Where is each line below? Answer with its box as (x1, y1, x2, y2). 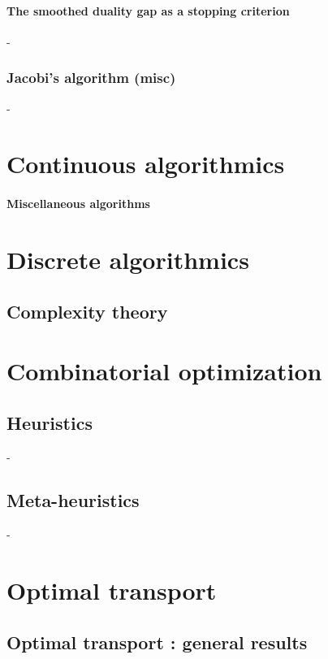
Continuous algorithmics (6, 147, 285, 180)
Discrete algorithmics (6, 242, 249, 275)
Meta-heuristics (6, 488, 140, 513)
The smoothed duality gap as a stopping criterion (6, 2, 290, 19)
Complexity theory (6, 298, 168, 323)
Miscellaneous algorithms (6, 195, 150, 212)
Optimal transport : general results (6, 629, 308, 654)
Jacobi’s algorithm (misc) (6, 67, 176, 88)
